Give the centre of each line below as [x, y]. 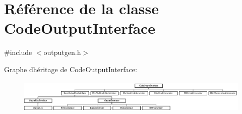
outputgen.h [62, 52]
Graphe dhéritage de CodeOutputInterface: [71, 69]
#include [18, 52]
